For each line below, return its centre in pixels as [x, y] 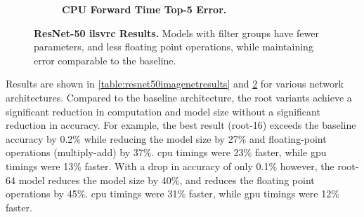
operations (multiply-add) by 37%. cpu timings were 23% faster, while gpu [166, 152]
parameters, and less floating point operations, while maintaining [174, 47]
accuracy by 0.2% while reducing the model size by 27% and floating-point [166, 138]
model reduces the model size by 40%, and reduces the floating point [167, 180]
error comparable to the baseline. [105, 60]
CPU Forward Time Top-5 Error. [144, 9]
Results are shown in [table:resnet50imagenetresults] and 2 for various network [175, 84]
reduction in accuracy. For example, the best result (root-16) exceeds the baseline [181, 125]
